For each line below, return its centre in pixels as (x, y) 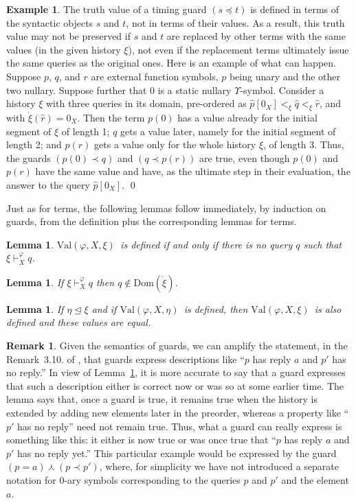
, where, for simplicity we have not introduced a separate (219, 466)
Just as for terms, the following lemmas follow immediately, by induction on (166, 208)
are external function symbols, (155, 76)
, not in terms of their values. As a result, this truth (235, 22)
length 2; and (34, 144)
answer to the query (48, 184)
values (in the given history (64, 49)
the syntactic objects (50, 22)
